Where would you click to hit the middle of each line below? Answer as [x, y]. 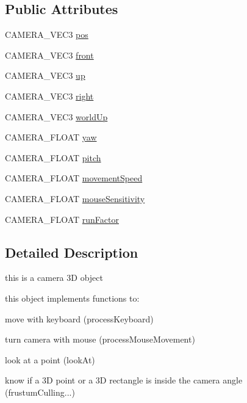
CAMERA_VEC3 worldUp [56, 116]
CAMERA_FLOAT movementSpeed [74, 178]
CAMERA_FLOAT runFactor [62, 219]
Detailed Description [72, 252]
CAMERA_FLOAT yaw [51, 137]
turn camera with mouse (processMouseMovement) [100, 339]
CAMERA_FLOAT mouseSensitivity [75, 198]
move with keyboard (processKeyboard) [79, 318]
